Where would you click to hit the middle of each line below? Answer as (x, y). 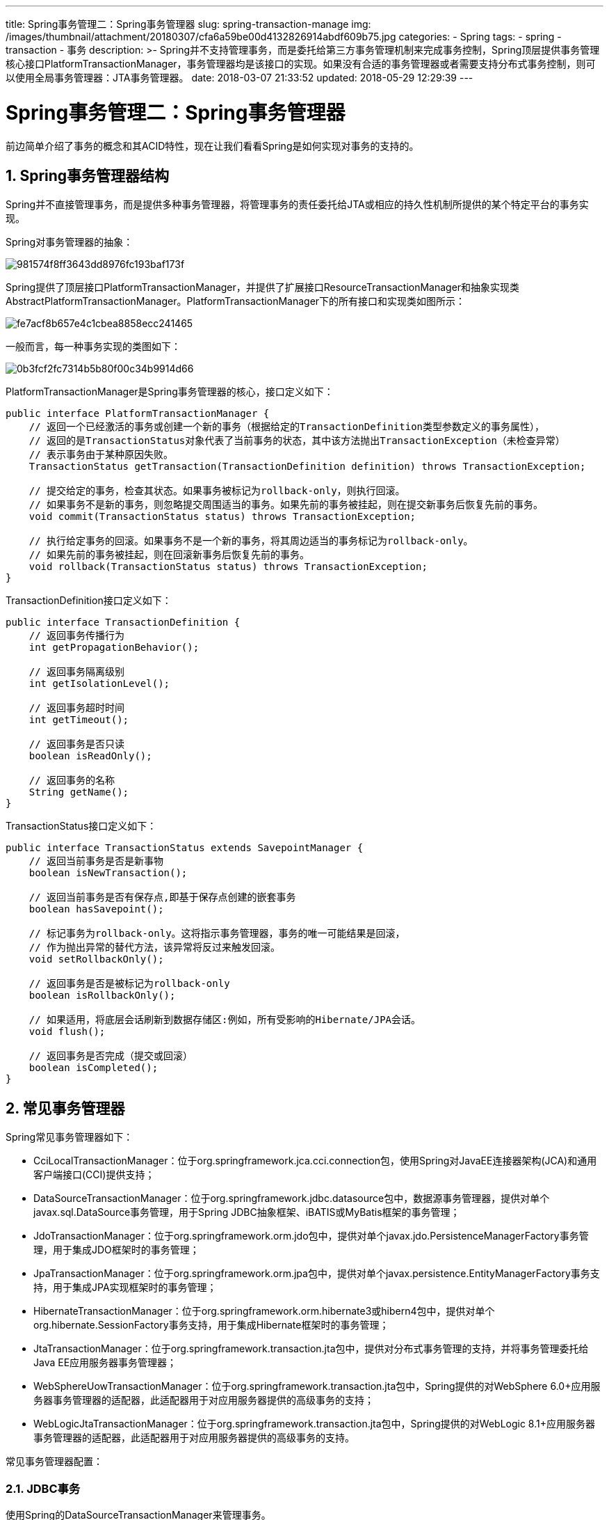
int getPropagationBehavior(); (114, 648)
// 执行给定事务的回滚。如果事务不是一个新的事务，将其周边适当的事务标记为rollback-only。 (251, 541)
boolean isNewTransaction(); (108, 873)
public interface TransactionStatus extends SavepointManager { (185, 848)
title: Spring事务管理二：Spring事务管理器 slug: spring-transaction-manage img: (188, 24)
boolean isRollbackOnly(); (102, 996)
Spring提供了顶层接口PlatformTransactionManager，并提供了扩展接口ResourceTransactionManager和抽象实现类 (263, 287)
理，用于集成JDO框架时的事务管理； (116, 1250)
